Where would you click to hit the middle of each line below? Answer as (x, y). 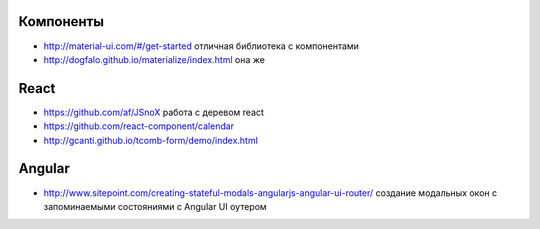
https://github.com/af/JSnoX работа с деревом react (154, 112)
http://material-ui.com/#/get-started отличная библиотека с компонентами (201, 46)
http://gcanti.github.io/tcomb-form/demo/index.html (151, 140)
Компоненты (61, 21)
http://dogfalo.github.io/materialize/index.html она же (154, 59)
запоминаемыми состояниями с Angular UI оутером (155, 206)
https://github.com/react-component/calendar (139, 126)
